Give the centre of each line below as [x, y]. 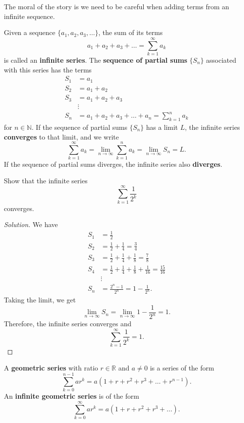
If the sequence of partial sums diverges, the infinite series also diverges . [113, 164]
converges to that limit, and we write [61, 136]
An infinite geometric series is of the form [72, 396]
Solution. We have [31, 224]
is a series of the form [182, 367]
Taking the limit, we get [40, 300]
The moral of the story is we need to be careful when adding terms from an [117, 6]
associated [221, 60]
